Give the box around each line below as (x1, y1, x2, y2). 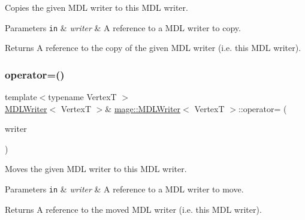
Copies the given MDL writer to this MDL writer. (5, 1, 188, 13)
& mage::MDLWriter (105, 102, 181, 114)
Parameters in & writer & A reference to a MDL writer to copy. (5, 21, 241, 34)
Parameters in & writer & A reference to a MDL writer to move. (5, 183, 244, 195)
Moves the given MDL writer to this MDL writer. (5, 162, 187, 175)
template (5, 91, 37, 103)
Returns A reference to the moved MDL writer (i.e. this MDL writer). (5, 203, 262, 215)
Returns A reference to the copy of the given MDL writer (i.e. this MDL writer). (5, 41, 301, 54)
